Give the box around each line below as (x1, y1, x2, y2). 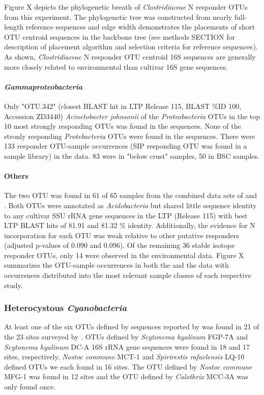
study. (4, 279, 23, 290)
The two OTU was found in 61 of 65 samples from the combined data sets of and (4, 190, 257, 201)
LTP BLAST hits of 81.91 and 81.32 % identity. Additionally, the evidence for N (4, 220, 255, 231)
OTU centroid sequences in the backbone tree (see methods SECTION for (4, 31, 236, 42)
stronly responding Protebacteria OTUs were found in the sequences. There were (4, 130, 255, 141)
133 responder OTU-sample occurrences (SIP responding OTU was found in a (4, 140, 247, 151)
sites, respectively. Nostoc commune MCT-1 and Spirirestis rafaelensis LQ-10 (4, 351, 245, 362)
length (4, 21, 24, 32)
